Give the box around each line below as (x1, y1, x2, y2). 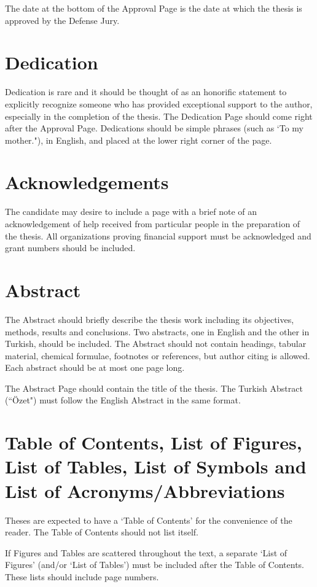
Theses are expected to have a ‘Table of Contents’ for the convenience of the (5, 513, 292, 526)
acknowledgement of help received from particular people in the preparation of (5, 217, 300, 230)
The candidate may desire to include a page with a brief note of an (5, 205, 257, 218)
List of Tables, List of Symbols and (5, 454, 307, 479)
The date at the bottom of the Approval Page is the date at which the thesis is (5, 2, 302, 14)
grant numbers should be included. (5, 241, 136, 254)
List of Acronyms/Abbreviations (5, 478, 285, 503)
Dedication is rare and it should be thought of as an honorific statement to (5, 85, 287, 98)
